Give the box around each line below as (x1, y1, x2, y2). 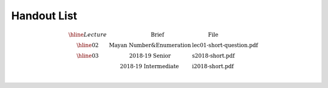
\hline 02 (76, 42, 99, 49)
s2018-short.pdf (192, 52, 235, 60)
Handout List (11, 9, 78, 22)
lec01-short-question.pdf (192, 42, 258, 49)
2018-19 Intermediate (120, 63, 179, 70)
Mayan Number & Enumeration (109, 42, 191, 49)
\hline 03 (76, 52, 99, 60)
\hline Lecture (68, 31, 108, 39)
